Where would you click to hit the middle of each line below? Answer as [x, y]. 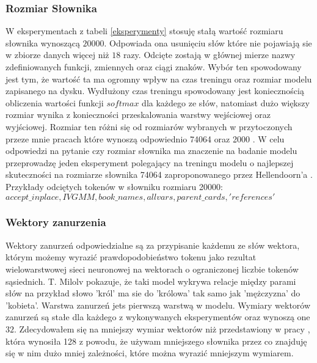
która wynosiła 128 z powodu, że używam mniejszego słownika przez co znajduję [156, 341]
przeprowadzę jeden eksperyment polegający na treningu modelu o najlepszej [150, 162]
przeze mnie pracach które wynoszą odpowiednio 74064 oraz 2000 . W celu [145, 138]
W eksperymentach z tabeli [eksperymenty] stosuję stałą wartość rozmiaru [144, 31]
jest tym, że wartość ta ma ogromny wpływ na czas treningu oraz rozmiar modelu [159, 79]
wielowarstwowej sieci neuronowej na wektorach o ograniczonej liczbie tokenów [152, 269]
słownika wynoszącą [43, 42]
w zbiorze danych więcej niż [57, 55]
